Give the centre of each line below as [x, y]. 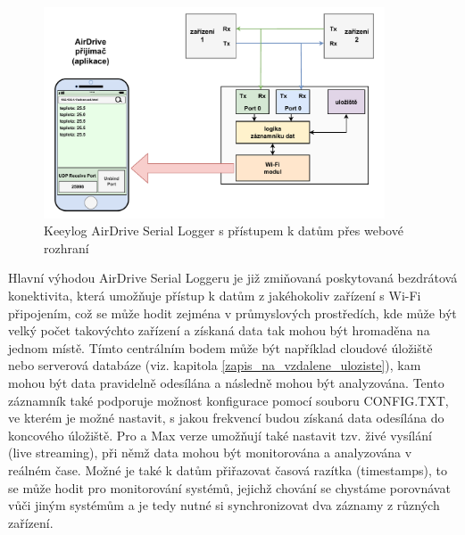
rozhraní [66, 247]
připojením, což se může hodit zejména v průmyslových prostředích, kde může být [232, 313]
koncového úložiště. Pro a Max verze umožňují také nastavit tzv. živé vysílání [220, 435]
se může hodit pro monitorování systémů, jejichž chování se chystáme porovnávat [229, 487]
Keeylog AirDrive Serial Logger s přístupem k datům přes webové [224, 230]
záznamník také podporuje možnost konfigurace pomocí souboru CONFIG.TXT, [228, 400]
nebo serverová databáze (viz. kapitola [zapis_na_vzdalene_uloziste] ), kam [215, 365]
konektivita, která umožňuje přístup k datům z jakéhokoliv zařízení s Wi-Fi [215, 295]
